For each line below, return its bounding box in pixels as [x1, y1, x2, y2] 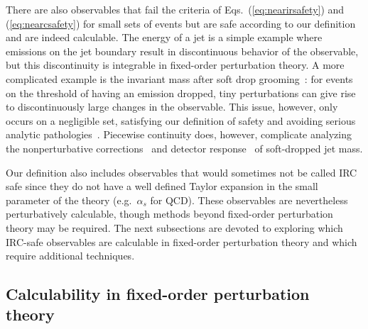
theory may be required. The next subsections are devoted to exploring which [6, 220, 343, 235]
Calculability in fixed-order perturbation [6, 283, 310, 305]
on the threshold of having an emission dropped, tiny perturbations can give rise [6, 85, 356, 100]
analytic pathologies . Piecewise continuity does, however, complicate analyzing [6, 127, 352, 142]
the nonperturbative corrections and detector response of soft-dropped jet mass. [6, 140, 363, 155]
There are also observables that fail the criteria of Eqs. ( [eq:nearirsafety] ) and [6, 2, 345, 16]
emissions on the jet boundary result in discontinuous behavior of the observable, [6, 43, 359, 58]
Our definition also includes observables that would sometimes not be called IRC [6, 164, 357, 179]
